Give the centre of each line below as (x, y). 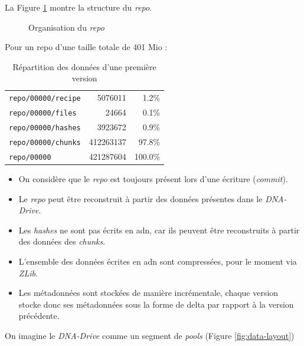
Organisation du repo (66, 27)
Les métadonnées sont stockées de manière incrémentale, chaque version (148, 293)
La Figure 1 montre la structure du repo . (79, 7)
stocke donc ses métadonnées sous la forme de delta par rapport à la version (156, 304)
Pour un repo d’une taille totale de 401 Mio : (86, 47)
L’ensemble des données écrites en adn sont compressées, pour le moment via (158, 261)
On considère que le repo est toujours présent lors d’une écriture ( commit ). (153, 179)
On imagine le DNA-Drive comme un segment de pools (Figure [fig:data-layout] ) (150, 335)
